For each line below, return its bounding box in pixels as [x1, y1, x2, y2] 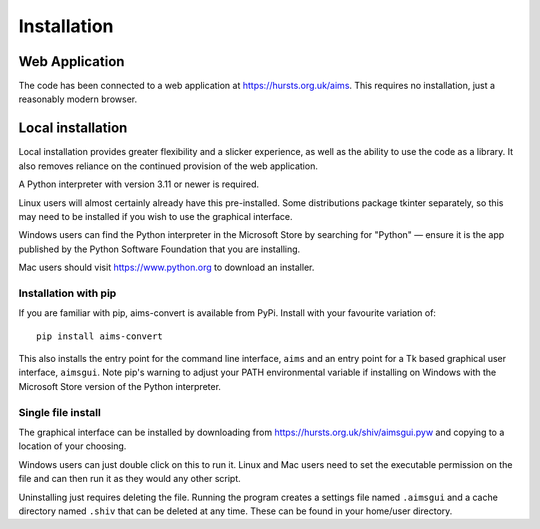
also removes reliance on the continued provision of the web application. [18, 160, 319, 172]
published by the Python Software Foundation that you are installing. [18, 243, 301, 255]
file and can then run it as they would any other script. [18, 473, 242, 485]
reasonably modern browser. [18, 93, 138, 105]
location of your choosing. [18, 440, 127, 452]
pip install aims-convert [36, 330, 164, 342]
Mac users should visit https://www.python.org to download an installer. [18, 261, 315, 274]
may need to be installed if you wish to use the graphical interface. [18, 210, 294, 222]
